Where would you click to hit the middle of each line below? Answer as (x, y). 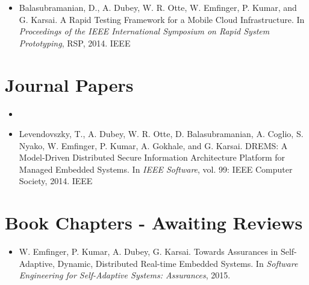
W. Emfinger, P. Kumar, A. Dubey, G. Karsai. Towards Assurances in (148, 251)
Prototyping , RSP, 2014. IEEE (75, 43)
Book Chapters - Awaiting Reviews (154, 223)
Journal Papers (69, 84)
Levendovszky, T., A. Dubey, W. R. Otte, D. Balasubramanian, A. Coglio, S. (161, 134)
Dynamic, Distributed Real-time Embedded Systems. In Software (178, 263)
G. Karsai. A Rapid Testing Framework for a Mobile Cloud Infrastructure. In (162, 19)
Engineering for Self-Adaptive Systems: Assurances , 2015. (125, 275)
